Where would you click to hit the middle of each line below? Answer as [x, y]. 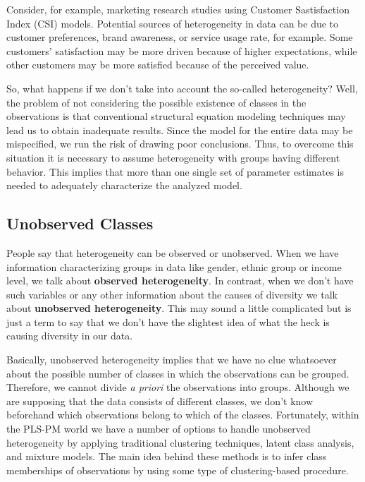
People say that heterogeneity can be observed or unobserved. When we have [173, 252]
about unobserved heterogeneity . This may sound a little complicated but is [179, 308]
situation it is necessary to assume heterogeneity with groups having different [173, 157]
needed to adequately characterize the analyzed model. [124, 185]
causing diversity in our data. [70, 336]
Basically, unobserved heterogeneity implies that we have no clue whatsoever [172, 360]
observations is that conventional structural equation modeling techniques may [176, 116]
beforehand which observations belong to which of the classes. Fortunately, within [183, 415]
